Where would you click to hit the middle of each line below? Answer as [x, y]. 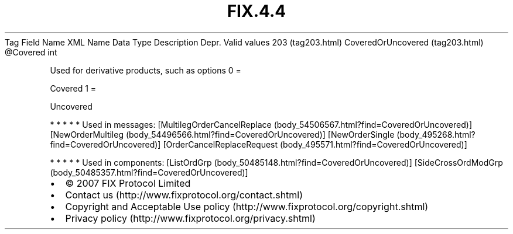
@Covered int [31, 52]
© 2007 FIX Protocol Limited [128, 183]
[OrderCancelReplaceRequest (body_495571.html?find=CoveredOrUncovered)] [315, 144]
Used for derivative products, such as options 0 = [146, 70]
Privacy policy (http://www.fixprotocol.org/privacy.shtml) [190, 218]
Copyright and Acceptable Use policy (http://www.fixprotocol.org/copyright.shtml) [247, 206]
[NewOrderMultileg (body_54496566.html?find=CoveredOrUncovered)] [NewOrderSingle [222, 134]
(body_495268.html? [436, 134]
